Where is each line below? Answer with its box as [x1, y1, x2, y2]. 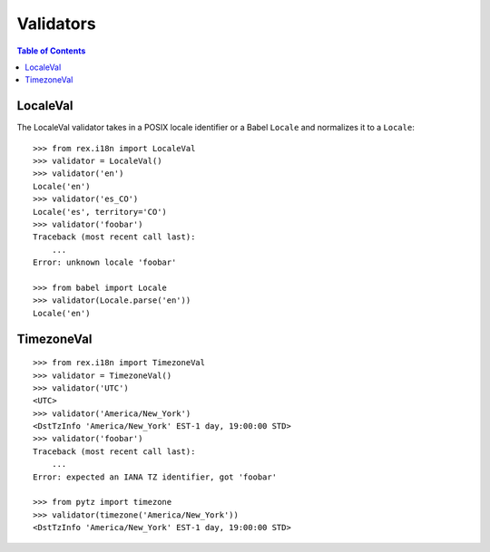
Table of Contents [16, 45, 86, 56]
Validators [16, 14, 96, 34]
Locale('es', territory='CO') [33, 207, 168, 217]
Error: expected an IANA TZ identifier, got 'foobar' [33, 471, 277, 482]
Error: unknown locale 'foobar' [33, 257, 177, 267]
